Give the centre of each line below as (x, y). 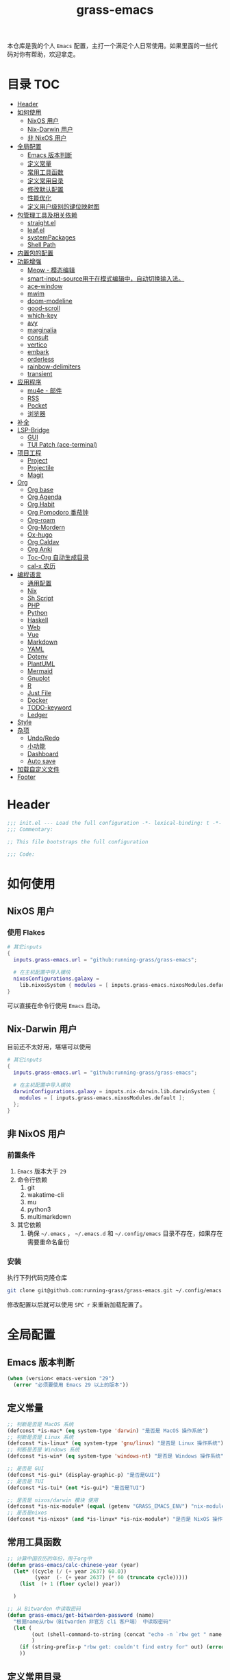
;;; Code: (21, 854)
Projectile (41, 468)
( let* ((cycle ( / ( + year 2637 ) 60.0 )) (70, 1571)
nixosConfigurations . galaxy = (56, 979)
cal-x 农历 (41, 566)
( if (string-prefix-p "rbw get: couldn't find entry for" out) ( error (122, 1647)
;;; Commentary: (30, 829)
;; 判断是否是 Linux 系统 (40, 1437)
